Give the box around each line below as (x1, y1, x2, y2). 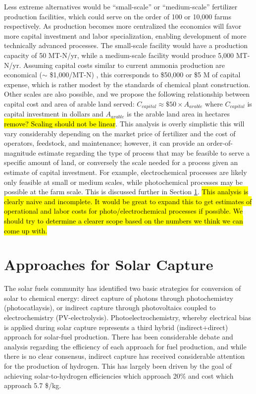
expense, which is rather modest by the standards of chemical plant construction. (4, 79, 251, 89)
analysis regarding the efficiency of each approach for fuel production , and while (4, 341, 247, 351)
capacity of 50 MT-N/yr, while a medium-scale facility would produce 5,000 (4, 50, 234, 60)
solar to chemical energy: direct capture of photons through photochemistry (4, 292, 234, 303)
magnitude (4, 147, 36, 158)
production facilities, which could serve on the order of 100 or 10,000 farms (4, 11, 231, 21)
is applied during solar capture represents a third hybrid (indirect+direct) (4, 322, 228, 332)
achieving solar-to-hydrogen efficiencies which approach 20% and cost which (4, 370, 234, 381)
